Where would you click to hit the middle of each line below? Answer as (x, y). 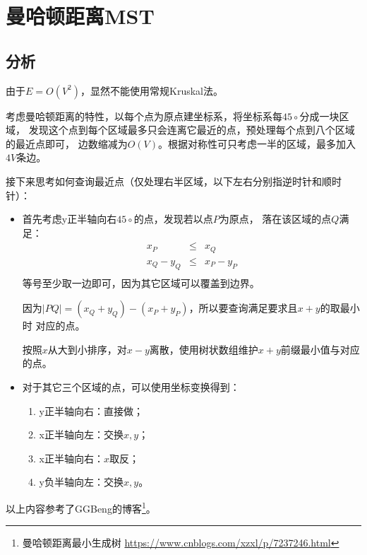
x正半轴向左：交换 (81, 434)
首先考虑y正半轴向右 (70, 219)
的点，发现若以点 (173, 219)
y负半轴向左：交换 (81, 482)
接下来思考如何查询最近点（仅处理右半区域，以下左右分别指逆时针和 (164, 181)
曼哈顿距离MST (80, 16)
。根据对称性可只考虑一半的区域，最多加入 (257, 143)
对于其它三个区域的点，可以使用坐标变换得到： (131, 387)
